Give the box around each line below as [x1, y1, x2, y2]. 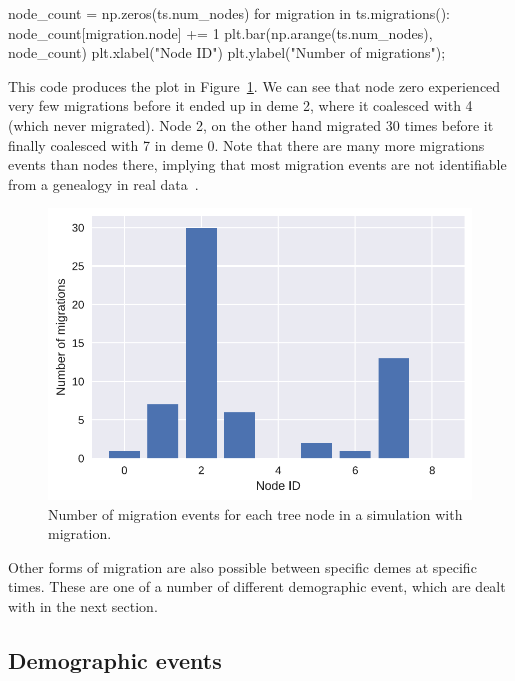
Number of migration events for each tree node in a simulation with [48, 503, 463, 524]
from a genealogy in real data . [8, 173, 199, 194]
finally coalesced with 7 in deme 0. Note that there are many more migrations [8, 134, 485, 155]
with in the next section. [8, 595, 158, 616]
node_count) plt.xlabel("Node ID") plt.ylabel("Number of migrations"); [8, 42, 446, 63]
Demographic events [8, 644, 222, 675]
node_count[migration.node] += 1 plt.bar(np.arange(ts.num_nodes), [8, 22, 433, 43]
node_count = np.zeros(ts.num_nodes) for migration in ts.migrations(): [8, 3, 450, 23]
